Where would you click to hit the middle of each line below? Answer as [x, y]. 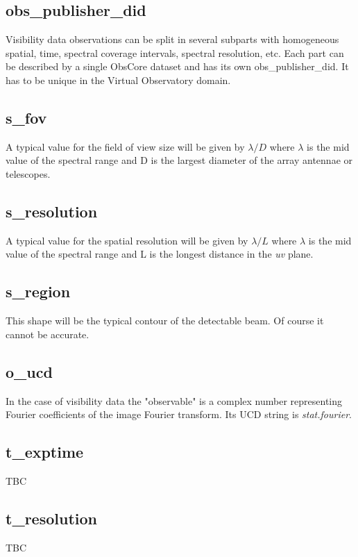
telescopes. [28, 173]
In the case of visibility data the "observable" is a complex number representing [174, 400]
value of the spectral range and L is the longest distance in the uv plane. [160, 254]
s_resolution [52, 211]
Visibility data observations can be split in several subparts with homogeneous [172, 39]
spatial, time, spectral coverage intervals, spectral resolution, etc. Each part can [175, 52]
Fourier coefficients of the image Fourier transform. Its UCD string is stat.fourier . [179, 414]
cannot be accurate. [48, 334]
